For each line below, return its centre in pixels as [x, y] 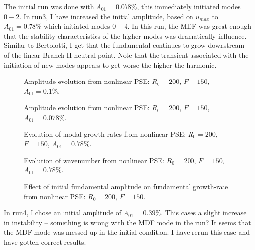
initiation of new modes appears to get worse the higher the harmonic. [110, 64]
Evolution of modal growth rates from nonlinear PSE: [105, 134]
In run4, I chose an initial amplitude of [63, 213]
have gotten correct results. [45, 241]
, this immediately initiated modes [189, 6]
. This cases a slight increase [204, 213]
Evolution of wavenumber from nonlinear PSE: [94, 160]
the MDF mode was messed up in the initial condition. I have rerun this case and [127, 232]
